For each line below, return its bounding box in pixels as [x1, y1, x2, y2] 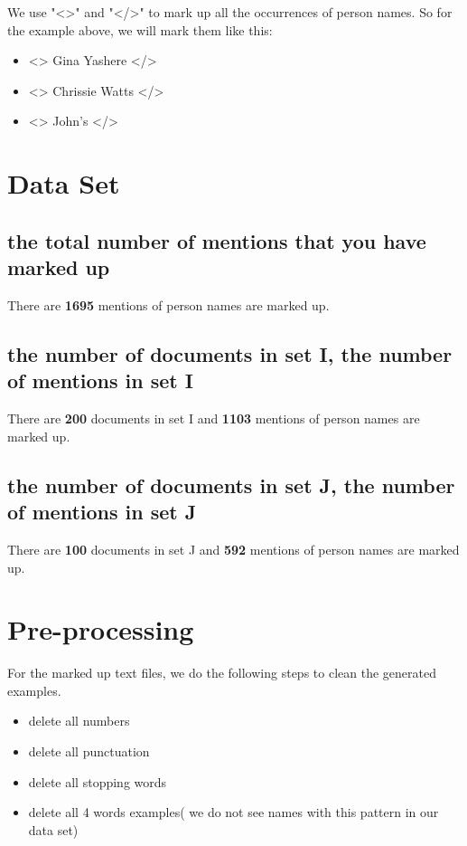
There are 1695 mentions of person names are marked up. [7, 295, 330, 314]
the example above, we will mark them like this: [7, 20, 273, 39]
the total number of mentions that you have [7, 226, 426, 254]
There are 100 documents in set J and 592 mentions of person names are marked [7, 539, 460, 558]
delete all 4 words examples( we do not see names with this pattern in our [28, 803, 439, 822]
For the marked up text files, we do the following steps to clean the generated [7, 663, 436, 682]
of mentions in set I [7, 366, 193, 394]
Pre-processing [7, 611, 194, 648]
